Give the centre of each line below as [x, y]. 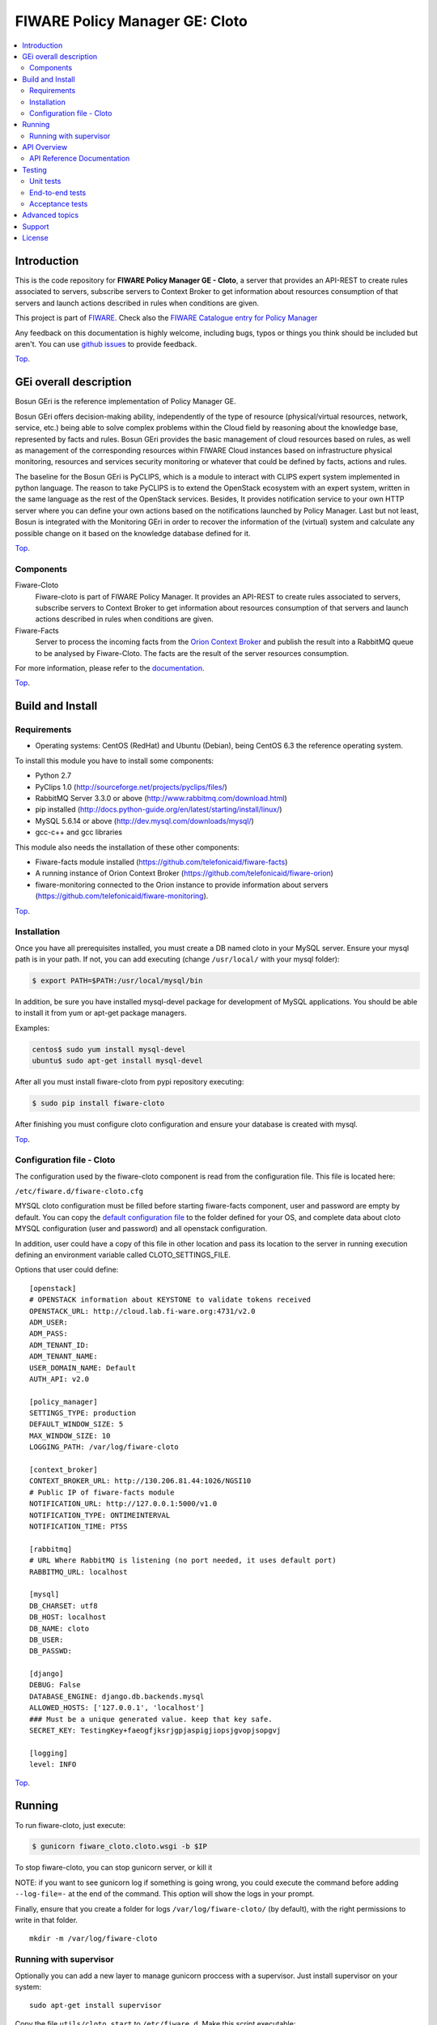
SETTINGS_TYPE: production [83, 1413]
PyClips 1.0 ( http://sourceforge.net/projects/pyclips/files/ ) [132, 787]
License [35, 238]
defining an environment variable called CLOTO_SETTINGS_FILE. [123, 1255]
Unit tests [45, 181]
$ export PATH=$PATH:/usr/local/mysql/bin [117, 981]
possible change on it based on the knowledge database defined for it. [133, 533]
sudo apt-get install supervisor [95, 2006]
